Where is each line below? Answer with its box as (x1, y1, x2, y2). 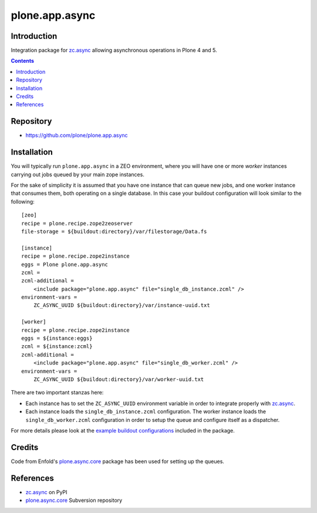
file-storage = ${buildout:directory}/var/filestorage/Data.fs (21, 228, 207, 235)
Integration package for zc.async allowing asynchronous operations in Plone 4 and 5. (11, 47, 217, 54)
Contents (11, 58, 35, 65)
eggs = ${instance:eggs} (21, 335, 93, 342)
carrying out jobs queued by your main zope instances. (11, 171, 145, 178)
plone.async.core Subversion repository (25, 497, 123, 504)
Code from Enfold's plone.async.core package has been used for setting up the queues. (11, 458, 224, 465)
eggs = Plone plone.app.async (21, 261, 109, 268)
